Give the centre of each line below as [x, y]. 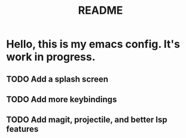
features [22, 129]
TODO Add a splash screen [57, 79]
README [100, 10]
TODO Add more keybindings [62, 99]
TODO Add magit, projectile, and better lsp [87, 120]
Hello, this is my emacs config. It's [93, 44]
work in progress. [51, 57]
